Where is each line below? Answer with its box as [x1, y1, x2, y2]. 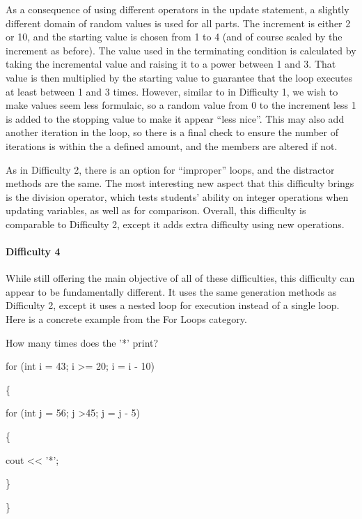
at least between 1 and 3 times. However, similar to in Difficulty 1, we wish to [6, 84, 338, 98]
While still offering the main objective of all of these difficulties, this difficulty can [6, 271, 355, 285]
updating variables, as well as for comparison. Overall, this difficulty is [6, 203, 306, 218]
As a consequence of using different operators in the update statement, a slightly [6, 2, 349, 16]
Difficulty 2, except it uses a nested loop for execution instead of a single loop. [6, 298, 340, 313]
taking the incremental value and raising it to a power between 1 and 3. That [6, 57, 336, 71]
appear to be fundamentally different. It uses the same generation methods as [6, 284, 337, 299]
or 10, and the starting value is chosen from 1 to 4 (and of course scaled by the [6, 29, 343, 44]
